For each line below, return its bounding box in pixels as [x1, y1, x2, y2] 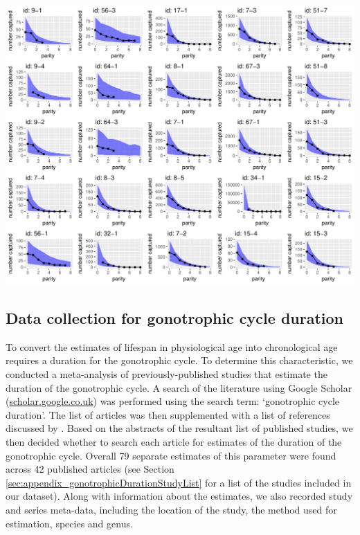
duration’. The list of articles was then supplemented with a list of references [6, 407, 330, 421]
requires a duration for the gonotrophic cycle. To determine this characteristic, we [6, 353, 353, 368]
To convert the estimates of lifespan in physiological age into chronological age [6, 339, 338, 354]
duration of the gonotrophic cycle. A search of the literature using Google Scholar [6, 380, 352, 395]
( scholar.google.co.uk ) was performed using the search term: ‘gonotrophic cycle [6, 394, 339, 408]
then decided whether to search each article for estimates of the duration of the [6, 435, 342, 449]
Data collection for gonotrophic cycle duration [6, 307, 343, 329]
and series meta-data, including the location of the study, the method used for [6, 502, 337, 517]
